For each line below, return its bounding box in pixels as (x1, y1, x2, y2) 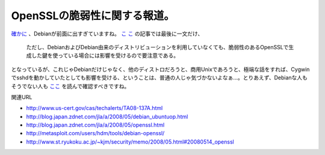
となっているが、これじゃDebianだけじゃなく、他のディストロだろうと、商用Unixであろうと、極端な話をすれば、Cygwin (11, 65, 310, 73)
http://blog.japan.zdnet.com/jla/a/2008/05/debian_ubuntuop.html (26, 113, 188, 120)
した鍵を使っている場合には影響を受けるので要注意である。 (31, 52, 179, 59)
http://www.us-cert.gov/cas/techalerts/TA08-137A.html (26, 105, 163, 112)
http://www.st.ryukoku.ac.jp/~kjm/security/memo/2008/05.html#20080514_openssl (26, 138, 234, 145)
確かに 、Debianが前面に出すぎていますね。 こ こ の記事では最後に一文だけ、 (11, 30, 203, 37)
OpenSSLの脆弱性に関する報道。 (11, 9, 175, 22)
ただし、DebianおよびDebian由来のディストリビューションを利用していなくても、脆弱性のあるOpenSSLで (26, 43, 289, 50)
